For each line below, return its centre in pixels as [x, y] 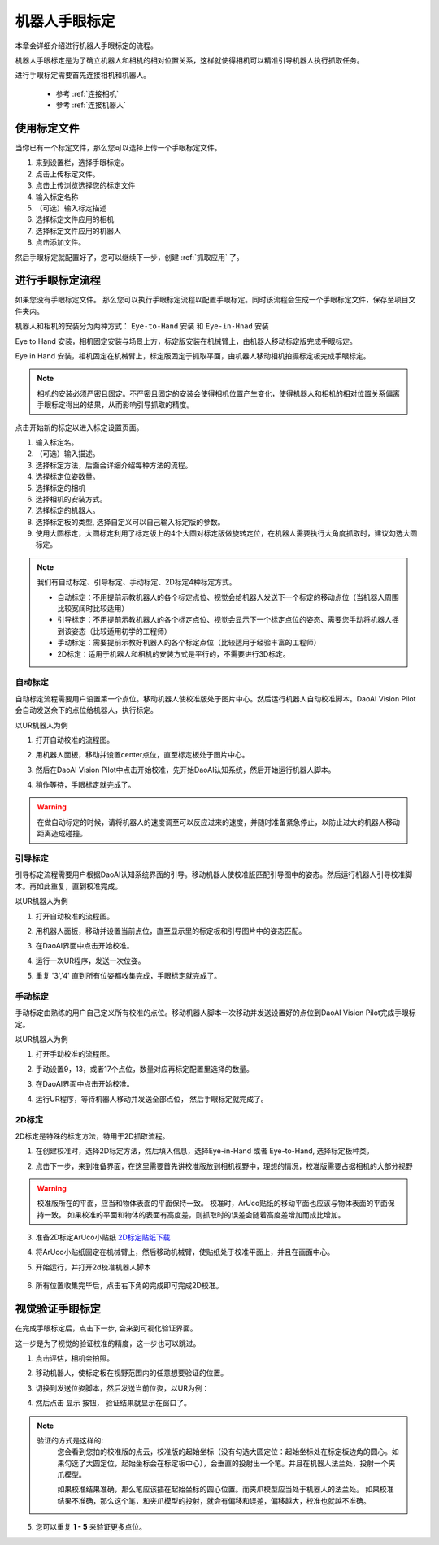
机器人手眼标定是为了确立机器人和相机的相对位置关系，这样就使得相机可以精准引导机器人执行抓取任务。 [189, 60]
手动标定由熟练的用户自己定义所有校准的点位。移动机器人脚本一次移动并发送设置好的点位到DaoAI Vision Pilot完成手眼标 [215, 1013]
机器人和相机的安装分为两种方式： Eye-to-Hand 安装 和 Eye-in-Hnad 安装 [142, 326]
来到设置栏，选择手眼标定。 [82, 163]
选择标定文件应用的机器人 [78, 231]
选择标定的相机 [60, 488]
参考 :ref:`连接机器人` [91, 105]
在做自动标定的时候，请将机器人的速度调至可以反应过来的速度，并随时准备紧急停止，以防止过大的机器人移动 [218, 822]
